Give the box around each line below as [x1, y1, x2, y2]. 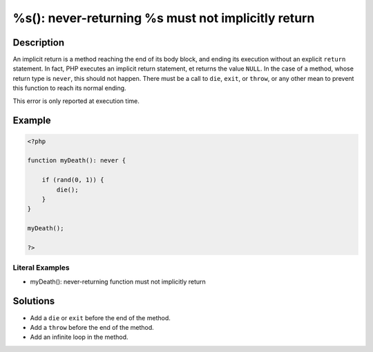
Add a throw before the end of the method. [30, 323, 155, 331]
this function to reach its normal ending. [12, 84, 127, 93]
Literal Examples [12, 263, 70, 272]
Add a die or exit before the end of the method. [30, 313, 171, 322]
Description [12, 37, 65, 48]
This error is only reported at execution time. [12, 97, 140, 105]
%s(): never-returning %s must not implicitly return [12, 10, 315, 26]
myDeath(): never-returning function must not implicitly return [30, 277, 207, 286]
